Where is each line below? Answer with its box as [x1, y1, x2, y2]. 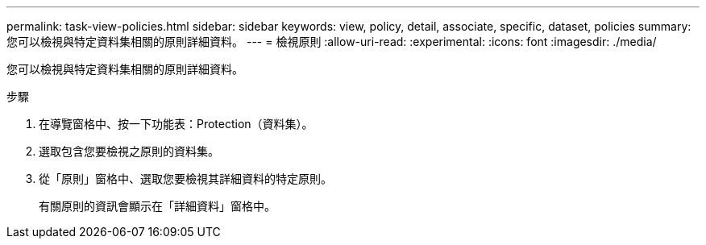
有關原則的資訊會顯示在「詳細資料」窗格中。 [39, 199, 276, 213]
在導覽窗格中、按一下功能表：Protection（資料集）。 [39, 117, 314, 131]
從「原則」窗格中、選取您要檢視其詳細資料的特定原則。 [39, 172, 332, 185]
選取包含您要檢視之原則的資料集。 [39, 144, 219, 158]
